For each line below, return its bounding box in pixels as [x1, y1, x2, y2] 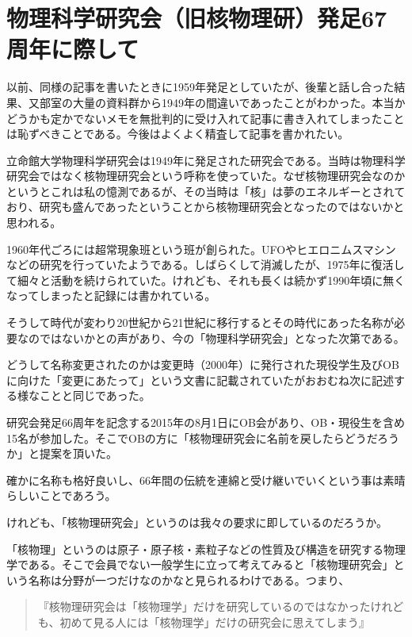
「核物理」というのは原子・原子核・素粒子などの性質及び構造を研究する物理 [6, 540, 406, 557]
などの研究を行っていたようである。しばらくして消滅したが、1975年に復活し [6, 256, 405, 273]
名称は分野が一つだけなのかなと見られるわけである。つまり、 [28, 571, 350, 588]
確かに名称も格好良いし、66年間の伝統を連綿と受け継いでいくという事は [6, 471, 383, 488]
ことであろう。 [39, 487, 116, 504]
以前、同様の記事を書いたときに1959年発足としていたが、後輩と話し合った [6, 79, 395, 95]
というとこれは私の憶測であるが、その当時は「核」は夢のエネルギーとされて [6, 182, 406, 199]
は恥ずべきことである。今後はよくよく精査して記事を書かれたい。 [6, 125, 349, 142]
